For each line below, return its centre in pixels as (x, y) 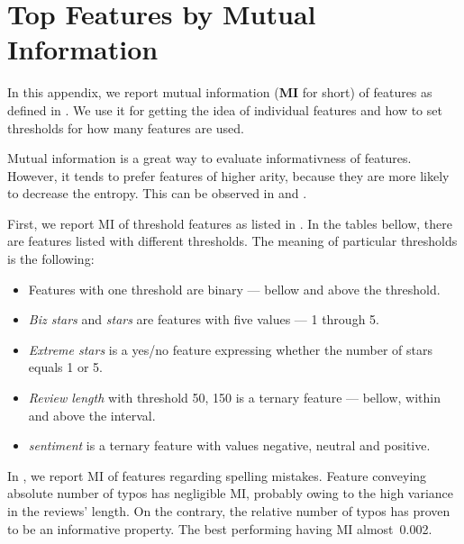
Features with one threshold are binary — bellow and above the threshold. (234, 289)
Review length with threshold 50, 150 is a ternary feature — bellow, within (235, 398)
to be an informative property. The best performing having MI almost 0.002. (220, 528)
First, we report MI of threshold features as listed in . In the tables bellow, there (230, 223)
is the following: (51, 259)
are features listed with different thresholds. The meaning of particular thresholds (232, 241)
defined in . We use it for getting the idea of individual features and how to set (225, 109)
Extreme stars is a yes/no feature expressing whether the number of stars (230, 349)
